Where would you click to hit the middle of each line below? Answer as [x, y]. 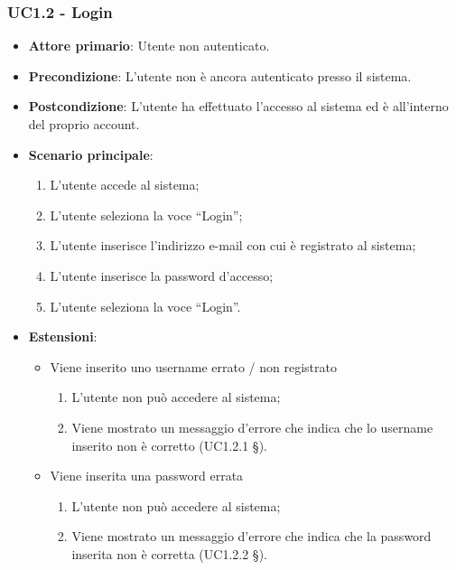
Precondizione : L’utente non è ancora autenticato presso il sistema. [220, 75]
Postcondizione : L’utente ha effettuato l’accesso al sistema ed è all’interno [238, 106]
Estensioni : [63, 336]
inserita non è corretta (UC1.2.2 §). [169, 553]
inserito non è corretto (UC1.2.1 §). [169, 445]
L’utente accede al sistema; [125, 185]
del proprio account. [84, 124]
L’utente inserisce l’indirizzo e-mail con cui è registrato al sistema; [233, 245]
